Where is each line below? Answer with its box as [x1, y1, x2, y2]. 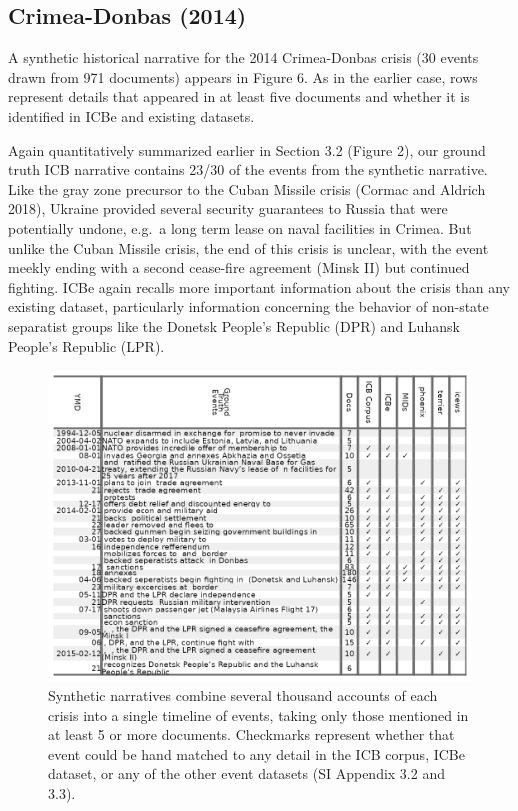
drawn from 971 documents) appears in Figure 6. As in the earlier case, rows [8, 66, 478, 87]
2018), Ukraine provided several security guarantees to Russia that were [8, 198, 448, 219]
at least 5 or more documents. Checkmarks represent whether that [48, 724, 455, 745]
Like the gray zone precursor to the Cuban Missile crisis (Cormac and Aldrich [8, 178, 486, 199]
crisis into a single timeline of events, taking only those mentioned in [48, 704, 469, 725]
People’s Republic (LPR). [8, 335, 165, 356]
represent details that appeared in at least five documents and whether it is [8, 86, 470, 107]
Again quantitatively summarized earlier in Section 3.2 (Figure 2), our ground [8, 139, 486, 160]
